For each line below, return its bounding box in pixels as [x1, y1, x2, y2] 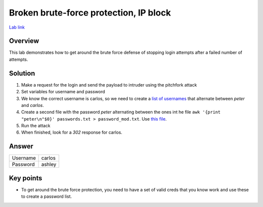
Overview [9, 37, 39, 45]
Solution [9, 69, 35, 77]
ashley [41, 161, 56, 168]
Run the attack [21, 123, 51, 129]
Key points [9, 174, 42, 182]
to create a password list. [21, 193, 72, 199]
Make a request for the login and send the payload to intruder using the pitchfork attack [21, 82, 197, 87]
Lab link [9, 24, 25, 30]
